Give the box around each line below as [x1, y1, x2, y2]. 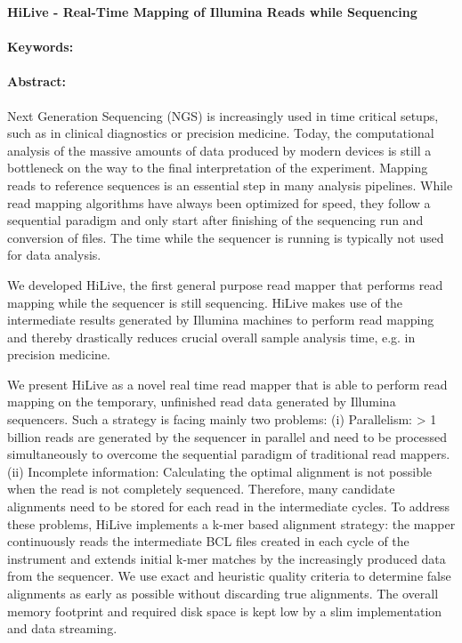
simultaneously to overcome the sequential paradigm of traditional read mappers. [7, 445, 450, 463]
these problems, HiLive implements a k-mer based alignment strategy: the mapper [7, 514, 456, 533]
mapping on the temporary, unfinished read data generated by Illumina [7, 392, 396, 411]
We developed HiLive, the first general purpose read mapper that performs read [7, 275, 443, 293]
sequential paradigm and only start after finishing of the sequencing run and [7, 211, 424, 229]
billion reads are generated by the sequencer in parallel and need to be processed [7, 427, 448, 446]
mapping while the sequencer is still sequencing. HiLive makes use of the [7, 293, 402, 311]
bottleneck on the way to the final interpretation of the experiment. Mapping [7, 158, 428, 177]
